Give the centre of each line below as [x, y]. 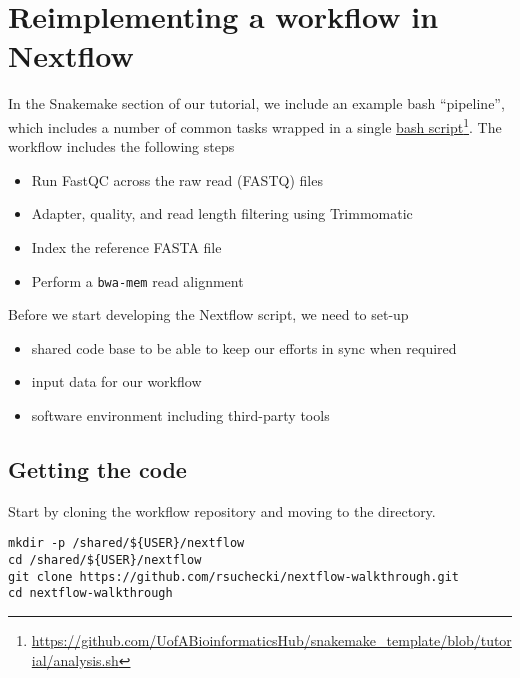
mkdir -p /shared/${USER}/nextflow [126, 543]
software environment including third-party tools [180, 414]
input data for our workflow [116, 381]
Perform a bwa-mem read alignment [137, 280]
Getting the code [97, 468]
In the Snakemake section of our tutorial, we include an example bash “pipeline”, [256, 103]
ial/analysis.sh [75, 659]
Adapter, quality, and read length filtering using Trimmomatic [222, 213]
